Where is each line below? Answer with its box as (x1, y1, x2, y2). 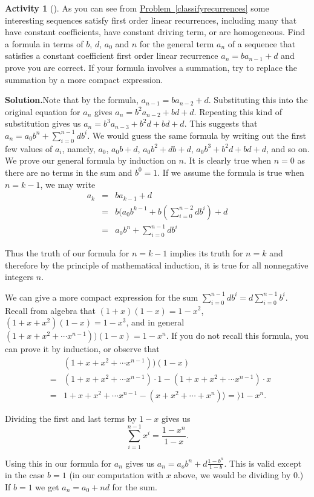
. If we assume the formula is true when (157, 165, 304, 178)
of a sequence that (227, 37, 296, 50)
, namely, (62, 142, 96, 155)
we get (35, 480, 59, 493)
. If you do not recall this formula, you (166, 329, 309, 342)
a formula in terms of (5, 37, 83, 50)
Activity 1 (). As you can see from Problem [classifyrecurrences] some (5, 2, 269, 14)
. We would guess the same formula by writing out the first (87, 128, 306, 141)
